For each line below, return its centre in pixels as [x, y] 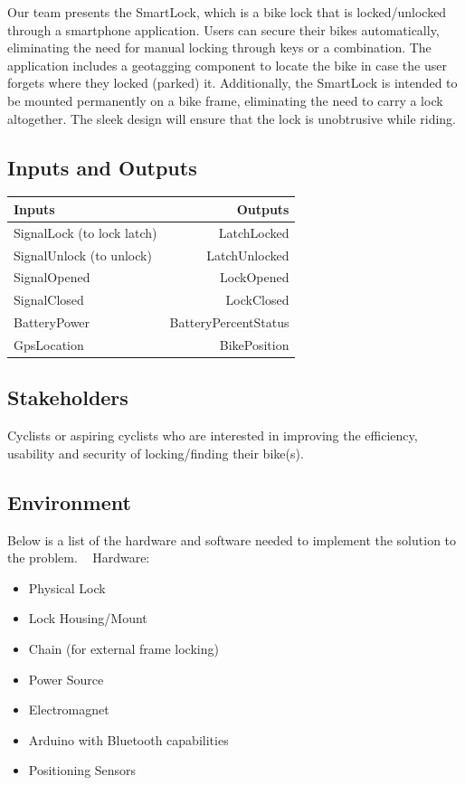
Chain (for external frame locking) [123, 648]
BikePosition [254, 344]
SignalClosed [49, 300]
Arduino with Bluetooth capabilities [128, 739]
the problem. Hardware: [79, 558]
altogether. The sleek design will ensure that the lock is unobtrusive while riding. [232, 118]
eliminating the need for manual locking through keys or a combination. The [219, 47]
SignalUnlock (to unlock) [83, 255]
